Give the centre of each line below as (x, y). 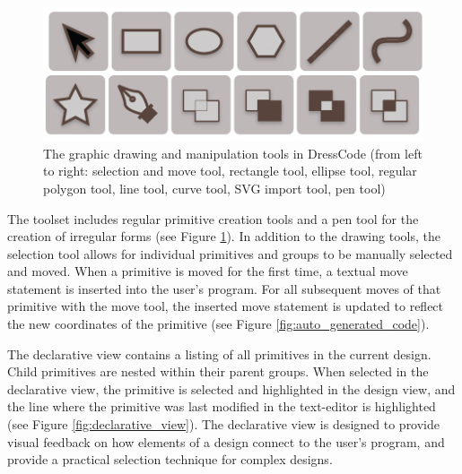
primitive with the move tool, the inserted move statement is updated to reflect (226, 306)
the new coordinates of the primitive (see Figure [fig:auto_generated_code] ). (218, 324)
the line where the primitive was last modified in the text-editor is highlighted (222, 406)
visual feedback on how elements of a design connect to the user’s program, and (226, 441)
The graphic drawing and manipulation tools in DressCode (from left (233, 153)
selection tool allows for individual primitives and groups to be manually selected (230, 253)
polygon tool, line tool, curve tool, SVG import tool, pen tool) (214, 188)
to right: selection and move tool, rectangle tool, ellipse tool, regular (230, 171)
